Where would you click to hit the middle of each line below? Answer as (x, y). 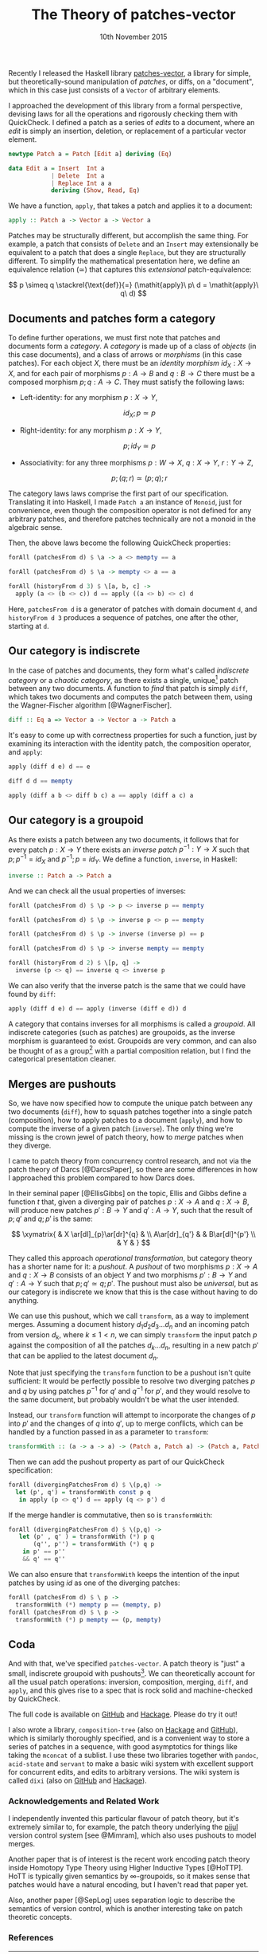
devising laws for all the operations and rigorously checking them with (123, 114)
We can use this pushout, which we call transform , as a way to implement (128, 1316)
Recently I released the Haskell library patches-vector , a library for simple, (130, 73)
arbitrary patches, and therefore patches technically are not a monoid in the (132, 519)
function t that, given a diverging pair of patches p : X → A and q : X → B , (129, 1202)
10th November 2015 (133, 37)
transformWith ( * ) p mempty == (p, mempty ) (88, 1619)
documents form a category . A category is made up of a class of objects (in (132, 346)
